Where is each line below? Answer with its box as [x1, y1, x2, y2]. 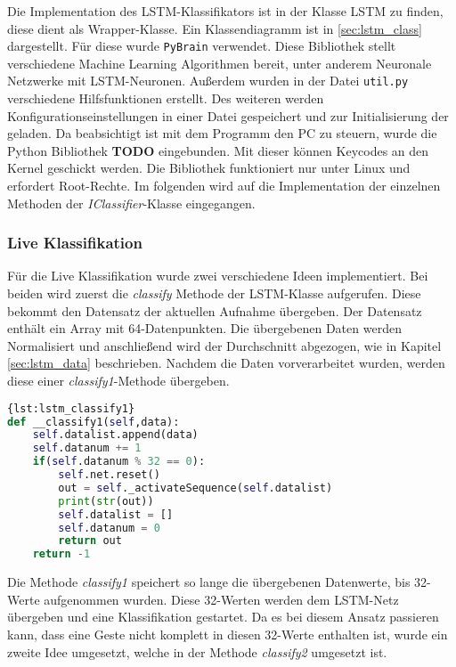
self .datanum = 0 [58, 521, 160, 534]
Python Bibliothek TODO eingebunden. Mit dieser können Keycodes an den [7, 141, 429, 159]
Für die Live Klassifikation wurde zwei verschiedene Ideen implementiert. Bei [7, 266, 428, 285]
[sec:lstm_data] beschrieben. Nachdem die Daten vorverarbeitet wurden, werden [7, 354, 445, 372]
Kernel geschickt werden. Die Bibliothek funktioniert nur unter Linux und [7, 159, 411, 177]
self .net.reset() [58, 468, 160, 481]
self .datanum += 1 [32, 442, 142, 455]
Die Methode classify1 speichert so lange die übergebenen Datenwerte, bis [7, 573, 411, 591]
